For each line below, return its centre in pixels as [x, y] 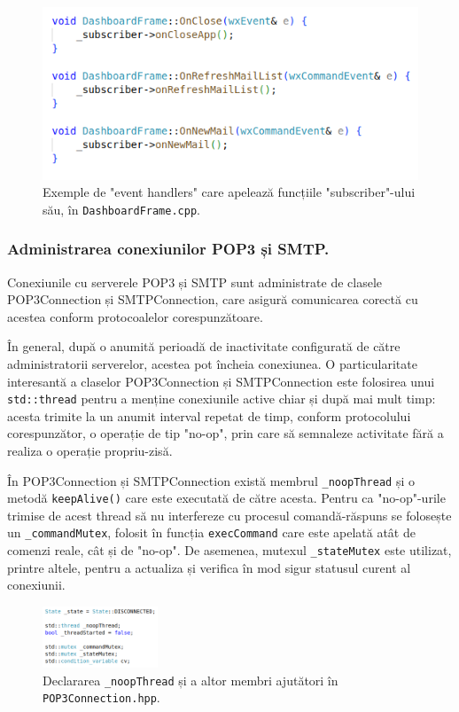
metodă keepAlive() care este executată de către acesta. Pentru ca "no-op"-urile [226, 498]
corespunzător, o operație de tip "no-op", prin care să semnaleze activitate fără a [226, 433]
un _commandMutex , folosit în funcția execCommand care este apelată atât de [211, 532]
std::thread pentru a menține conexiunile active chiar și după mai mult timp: [222, 399]
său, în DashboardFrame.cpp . [121, 209]
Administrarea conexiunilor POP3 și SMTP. [168, 249]
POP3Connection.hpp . [101, 697]
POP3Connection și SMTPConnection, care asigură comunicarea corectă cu [213, 299]
